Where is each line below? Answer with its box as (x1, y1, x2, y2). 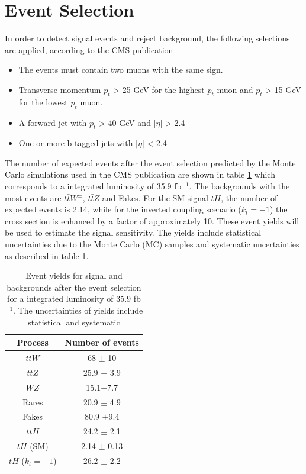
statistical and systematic (28, 315, 120, 328)
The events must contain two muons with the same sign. (18, 63, 223, 76)
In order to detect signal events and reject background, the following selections (5, 32, 290, 44)
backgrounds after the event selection (7, 280, 141, 293)
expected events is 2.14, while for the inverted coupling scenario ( (5, 203, 241, 215)
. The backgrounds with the (189, 180, 290, 192)
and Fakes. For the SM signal (102, 191, 208, 204)
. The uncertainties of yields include (13, 304, 143, 317)
